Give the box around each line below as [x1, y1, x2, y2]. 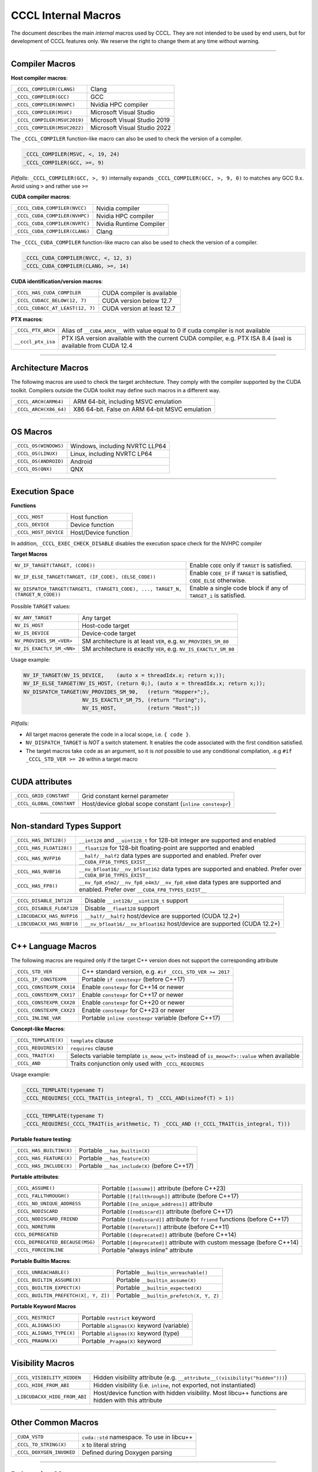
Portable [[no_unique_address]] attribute [102, 1199, 213, 1208]
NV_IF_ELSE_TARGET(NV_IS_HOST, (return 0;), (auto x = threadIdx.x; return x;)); [23, 680, 266, 687]
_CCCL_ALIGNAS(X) [14, 1322, 61, 1328]
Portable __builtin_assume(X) [116, 1276, 197, 1284]
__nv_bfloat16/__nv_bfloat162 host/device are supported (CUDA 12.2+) [84, 920, 280, 928]
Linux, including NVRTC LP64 [70, 449, 153, 457]
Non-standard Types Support [11, 821, 121, 831]
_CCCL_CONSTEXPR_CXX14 [14, 984, 76, 990]
